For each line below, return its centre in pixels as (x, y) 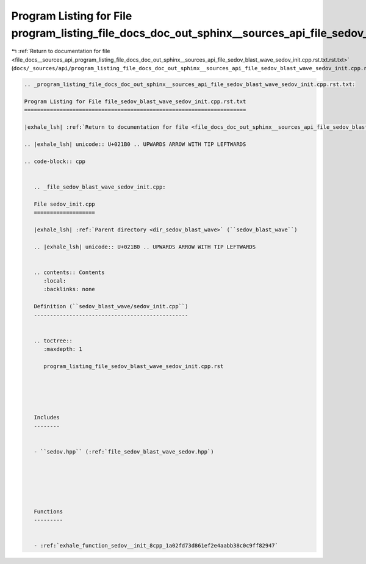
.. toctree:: (53, 341)
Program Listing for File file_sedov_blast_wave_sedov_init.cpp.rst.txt (135, 101)
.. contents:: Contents (69, 272)
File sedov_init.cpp (65, 204)
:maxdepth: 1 (63, 349)
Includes (47, 418)
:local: (55, 281)
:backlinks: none (70, 289)
